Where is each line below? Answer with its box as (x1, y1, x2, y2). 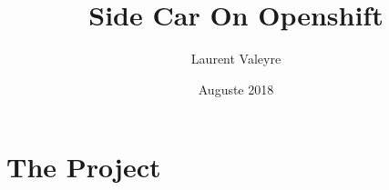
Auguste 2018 (198, 79, 274, 98)
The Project (6, 148, 161, 185)
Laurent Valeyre (190, 49, 282, 68)
